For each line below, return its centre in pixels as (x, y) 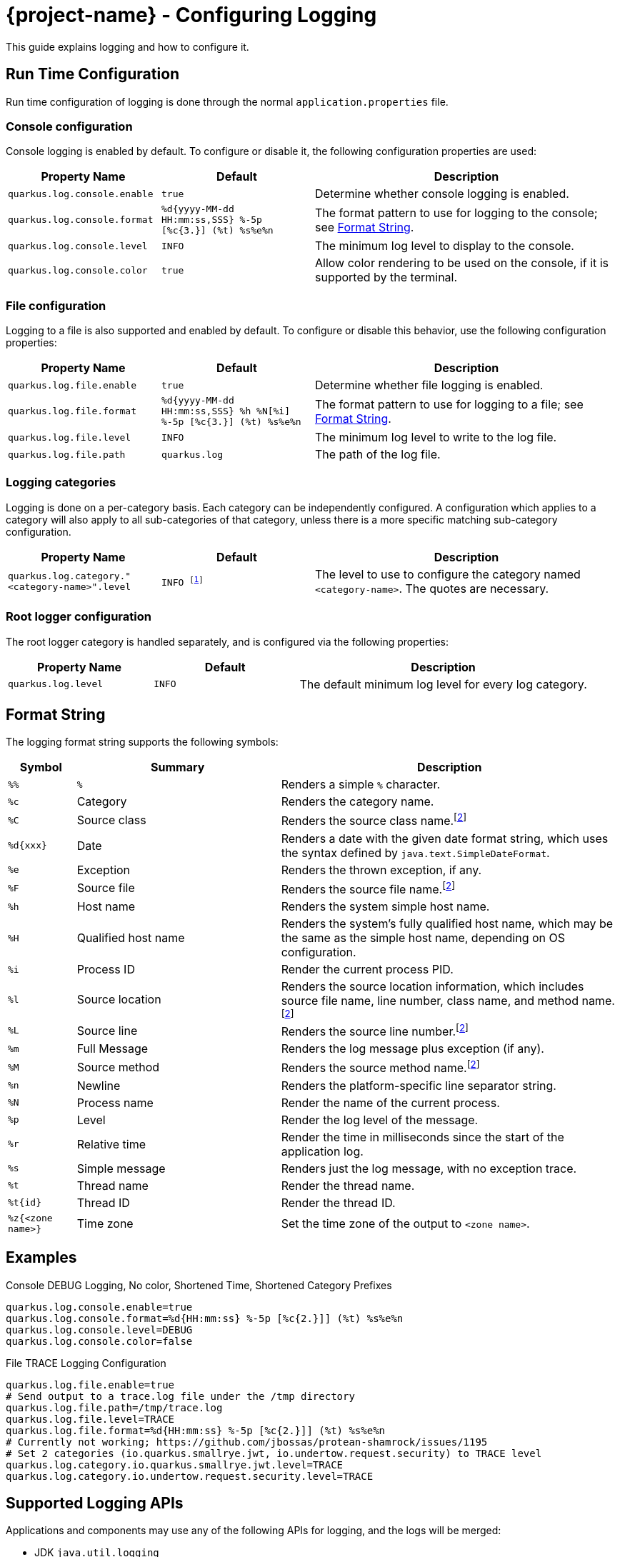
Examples (41, 1258)
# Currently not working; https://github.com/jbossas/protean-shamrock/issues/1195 (247, 1442)
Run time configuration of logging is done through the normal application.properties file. (227, 101)
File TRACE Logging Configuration (86, 1363)
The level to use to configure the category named (448, 574)
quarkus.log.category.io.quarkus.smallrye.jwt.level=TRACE (175, 1465)
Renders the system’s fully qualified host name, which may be (447, 924)
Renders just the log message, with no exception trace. (429, 1168)
